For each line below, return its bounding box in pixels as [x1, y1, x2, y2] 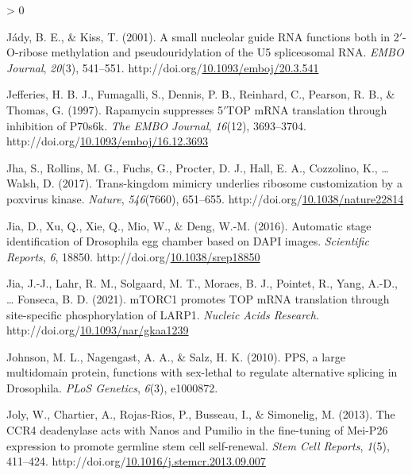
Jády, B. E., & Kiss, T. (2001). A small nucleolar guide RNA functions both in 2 [6, 28, 399, 44]
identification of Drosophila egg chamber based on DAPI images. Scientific [6, 233, 369, 249]
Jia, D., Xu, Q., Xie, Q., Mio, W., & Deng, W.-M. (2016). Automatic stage [6, 217, 372, 234]
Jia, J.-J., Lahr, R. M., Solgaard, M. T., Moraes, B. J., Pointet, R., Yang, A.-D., [6, 275, 398, 292]
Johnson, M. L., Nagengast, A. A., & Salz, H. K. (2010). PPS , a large [6, 348, 345, 365]
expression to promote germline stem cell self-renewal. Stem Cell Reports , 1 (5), [6, 437, 390, 454]
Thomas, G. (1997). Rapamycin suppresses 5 [6, 101, 223, 118]
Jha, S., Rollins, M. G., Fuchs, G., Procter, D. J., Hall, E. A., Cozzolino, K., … [6, 159, 389, 176]
